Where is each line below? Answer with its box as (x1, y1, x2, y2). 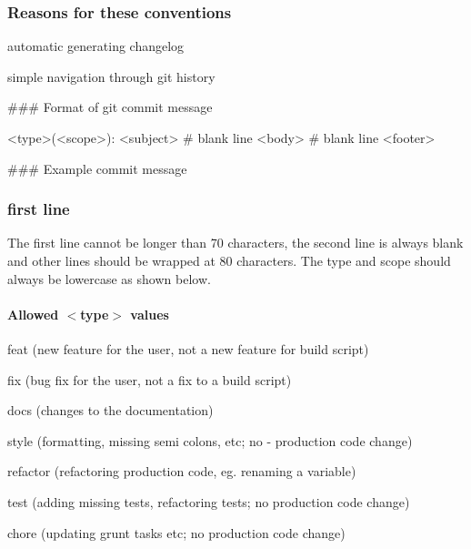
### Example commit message (7, 158, 187, 178)
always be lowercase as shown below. (7, 269, 211, 288)
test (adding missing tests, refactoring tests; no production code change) (7, 492, 410, 511)
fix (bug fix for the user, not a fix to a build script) (7, 370, 292, 389)
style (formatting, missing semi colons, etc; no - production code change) (7, 431, 413, 450)
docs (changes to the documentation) (7, 401, 214, 420)
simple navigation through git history (7, 66, 215, 86)
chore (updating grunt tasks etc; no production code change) (7, 523, 346, 542)
